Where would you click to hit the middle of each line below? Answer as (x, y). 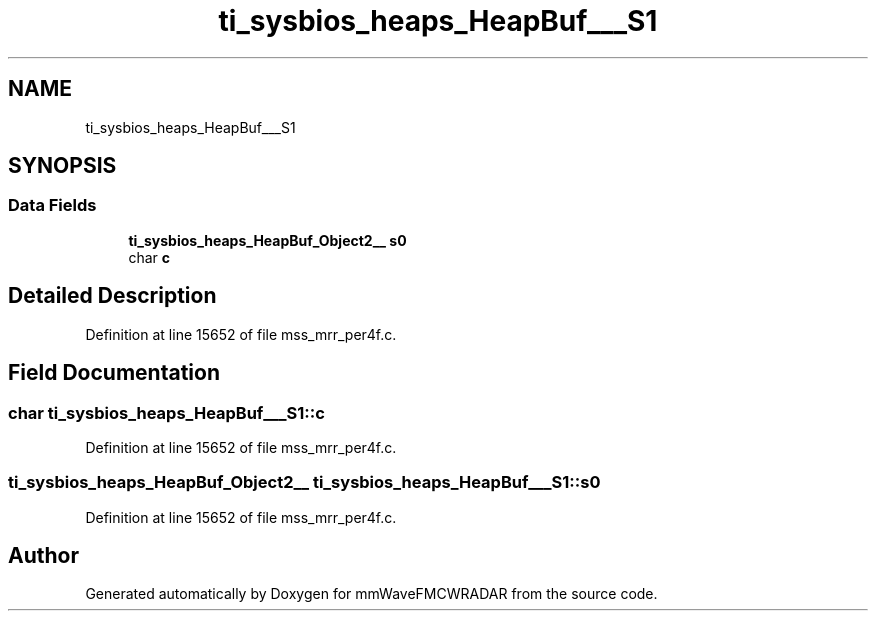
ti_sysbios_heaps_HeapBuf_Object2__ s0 (267, 240)
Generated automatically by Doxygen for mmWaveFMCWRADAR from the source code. (371, 594)
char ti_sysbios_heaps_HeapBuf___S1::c (166, 412)
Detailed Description (112, 296)
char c (149, 257)
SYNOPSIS (62, 166)
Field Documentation (114, 373)
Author (43, 556)
